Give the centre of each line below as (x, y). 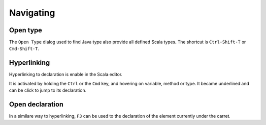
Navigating (32, 13)
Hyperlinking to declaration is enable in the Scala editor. (66, 75)
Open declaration (36, 104)
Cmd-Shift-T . (24, 49)
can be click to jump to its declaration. (48, 90)
